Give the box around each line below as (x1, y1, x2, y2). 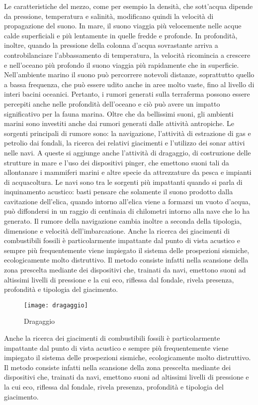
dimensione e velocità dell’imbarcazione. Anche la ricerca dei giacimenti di (4, 225, 230, 236)
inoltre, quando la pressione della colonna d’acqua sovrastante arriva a (4, 40, 218, 50)
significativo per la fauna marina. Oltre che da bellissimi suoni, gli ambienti (4, 108, 234, 119)
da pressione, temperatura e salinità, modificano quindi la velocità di (4, 10, 214, 21)
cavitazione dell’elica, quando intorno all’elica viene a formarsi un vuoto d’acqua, (4, 196, 251, 206)
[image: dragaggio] (24, 301, 88, 309)
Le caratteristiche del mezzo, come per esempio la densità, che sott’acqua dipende (4, 1, 253, 11)
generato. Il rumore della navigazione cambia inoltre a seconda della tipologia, (4, 216, 242, 226)
